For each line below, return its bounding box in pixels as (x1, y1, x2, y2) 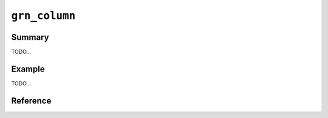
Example (11, 64, 45, 74)
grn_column (11, 9, 76, 22)
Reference (11, 96, 52, 106)
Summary (11, 32, 49, 42)
